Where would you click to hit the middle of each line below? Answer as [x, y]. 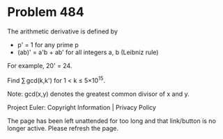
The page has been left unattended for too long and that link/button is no [111, 121]
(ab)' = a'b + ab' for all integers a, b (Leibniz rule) [88, 52]
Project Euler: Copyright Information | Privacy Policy [82, 107]
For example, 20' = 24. [40, 65]
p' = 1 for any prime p [48, 44]
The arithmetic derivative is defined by [63, 31]
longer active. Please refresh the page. [63, 128]
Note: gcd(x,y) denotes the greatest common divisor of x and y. [98, 94]
